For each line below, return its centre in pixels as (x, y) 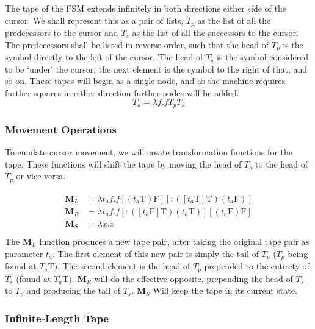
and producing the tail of (73, 290)
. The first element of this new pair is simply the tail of (156, 253)
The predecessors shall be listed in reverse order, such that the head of (137, 44)
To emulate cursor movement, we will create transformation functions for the (149, 152)
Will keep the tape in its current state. (225, 290)
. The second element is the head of (124, 266)
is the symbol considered (263, 57)
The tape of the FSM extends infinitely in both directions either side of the (146, 8)
